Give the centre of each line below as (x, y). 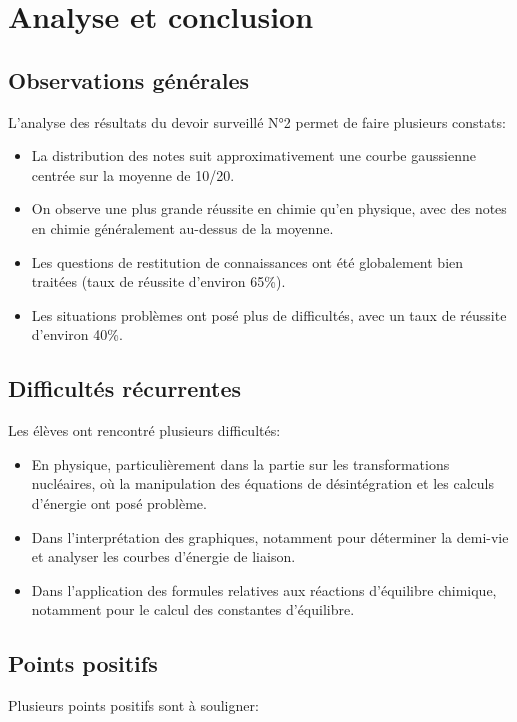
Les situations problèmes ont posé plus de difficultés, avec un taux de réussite (269, 314)
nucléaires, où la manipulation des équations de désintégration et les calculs (262, 483)
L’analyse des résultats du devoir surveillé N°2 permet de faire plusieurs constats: (257, 121)
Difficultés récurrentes (125, 388)
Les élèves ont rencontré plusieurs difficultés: (144, 430)
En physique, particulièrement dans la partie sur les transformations (240, 463)
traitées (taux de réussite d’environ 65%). (158, 281)
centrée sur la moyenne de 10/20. (133, 174)
